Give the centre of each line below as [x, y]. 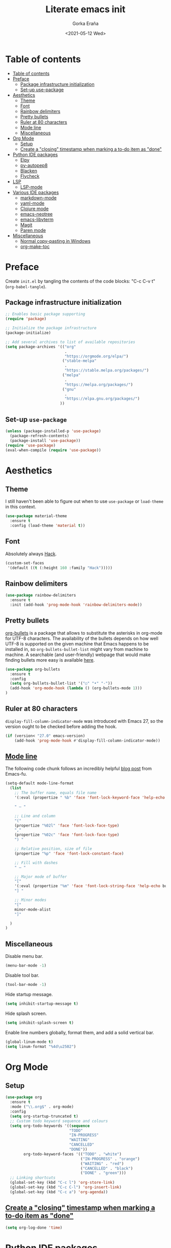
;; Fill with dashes [36, 863]
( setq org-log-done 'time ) [34, 1228]
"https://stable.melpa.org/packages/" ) [107, 371]
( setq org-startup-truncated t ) [44, 1116]
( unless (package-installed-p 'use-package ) [53, 431]
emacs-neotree [36, 214]
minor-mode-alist [33, 910]
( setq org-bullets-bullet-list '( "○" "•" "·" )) [61, 684]
